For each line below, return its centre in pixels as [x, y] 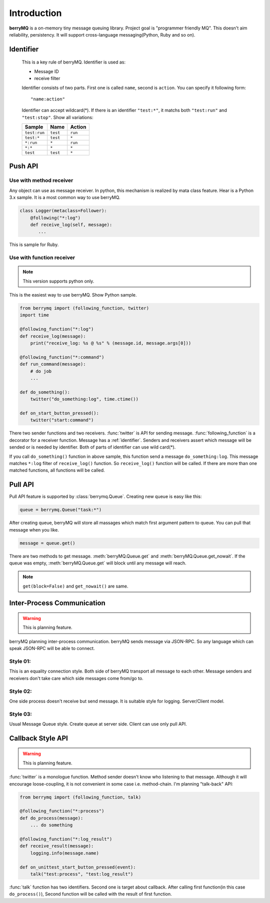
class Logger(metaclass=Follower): [63, 211]
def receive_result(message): [57, 846]
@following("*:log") [55, 218]
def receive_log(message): [53, 336]
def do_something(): [45, 392]
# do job [41, 371]
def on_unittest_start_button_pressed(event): [78, 867]
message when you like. [34, 529]
